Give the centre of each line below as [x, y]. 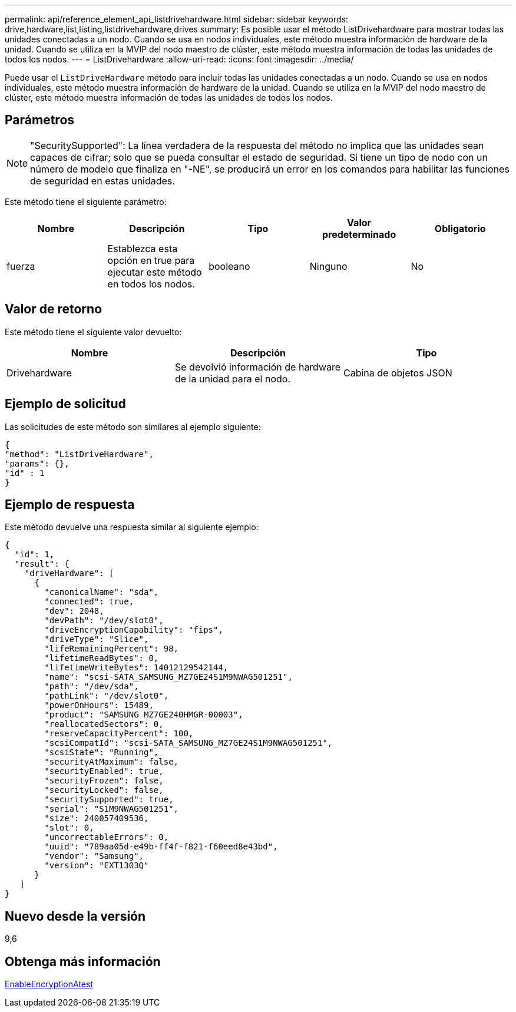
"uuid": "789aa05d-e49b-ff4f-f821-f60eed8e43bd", [161, 847]
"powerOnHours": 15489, [99, 705]
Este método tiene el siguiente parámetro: [86, 201]
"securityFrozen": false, [104, 781]
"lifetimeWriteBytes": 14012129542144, [136, 668]
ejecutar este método [155, 272]
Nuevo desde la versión [75, 916]
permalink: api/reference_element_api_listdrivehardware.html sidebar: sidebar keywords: [177, 19]
